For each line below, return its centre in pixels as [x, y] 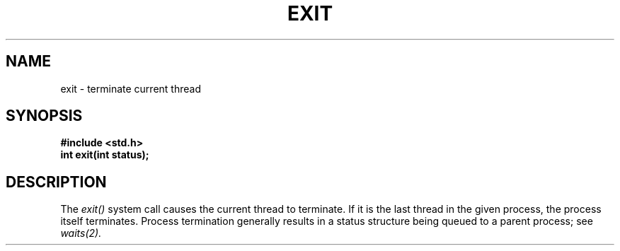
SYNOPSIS [44, 116]
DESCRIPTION [56, 182]
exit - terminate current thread [131, 88]
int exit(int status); [105, 155]
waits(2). [81, 233]
